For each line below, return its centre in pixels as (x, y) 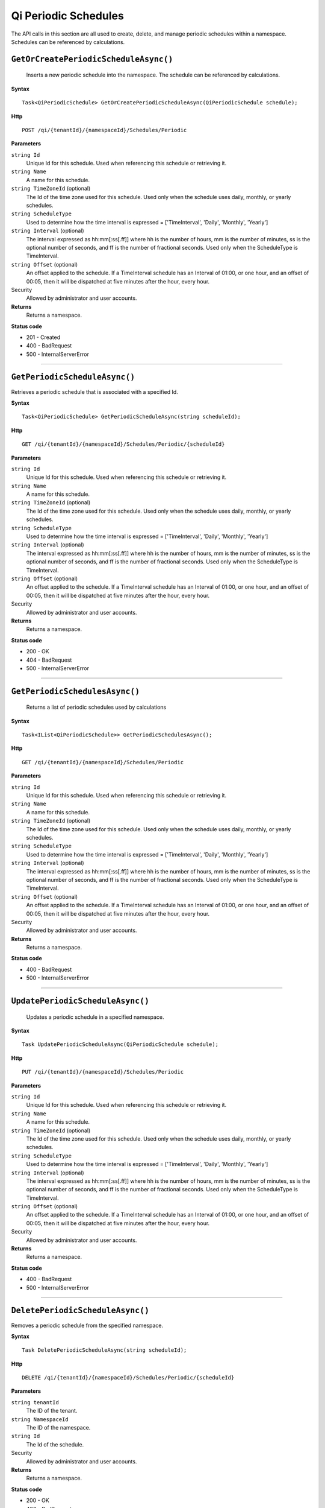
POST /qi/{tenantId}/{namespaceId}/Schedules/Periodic (104, 130)
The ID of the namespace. (58, 1428)
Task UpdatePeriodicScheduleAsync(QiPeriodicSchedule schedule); (120, 1044)
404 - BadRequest (49, 660)
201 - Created (43, 337)
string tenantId (35, 1402)
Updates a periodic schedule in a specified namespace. (95, 1017)
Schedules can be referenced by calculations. (68, 42)
